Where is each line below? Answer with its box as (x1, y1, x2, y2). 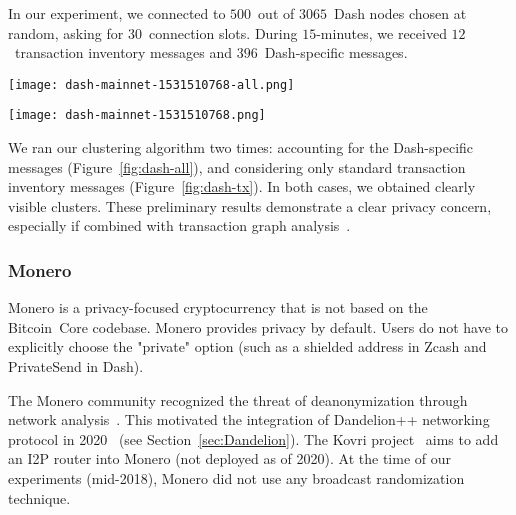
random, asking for (8, 22, 124, 43)
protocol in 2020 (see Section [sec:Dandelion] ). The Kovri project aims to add (8, 428, 499, 449)
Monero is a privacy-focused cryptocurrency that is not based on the (8, 297, 428, 318)
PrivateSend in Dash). (8, 356, 144, 377)
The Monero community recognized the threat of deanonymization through (8, 389, 468, 410)
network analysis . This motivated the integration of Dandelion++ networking (8, 409, 490, 430)
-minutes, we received (316, 22, 447, 43)
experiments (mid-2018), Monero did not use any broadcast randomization (8, 468, 465, 489)
